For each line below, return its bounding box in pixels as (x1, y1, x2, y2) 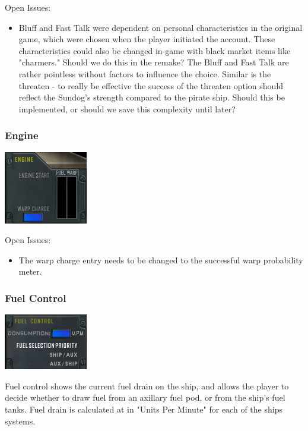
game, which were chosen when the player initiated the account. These (18, 33, 275, 45)
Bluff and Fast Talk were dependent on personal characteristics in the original (18, 21, 303, 33)
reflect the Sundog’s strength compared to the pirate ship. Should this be (18, 91, 285, 103)
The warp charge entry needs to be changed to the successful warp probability (18, 253, 303, 266)
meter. (18, 265, 42, 278)
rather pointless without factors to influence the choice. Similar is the (18, 67, 271, 80)
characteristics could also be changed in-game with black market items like (18, 44, 291, 56)
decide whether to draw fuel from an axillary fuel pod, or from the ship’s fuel (5, 391, 285, 404)
